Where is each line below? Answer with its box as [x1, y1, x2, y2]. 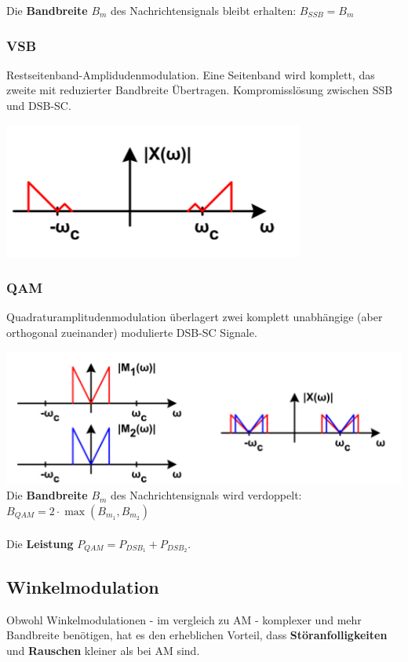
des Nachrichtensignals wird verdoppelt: [111, 487, 302, 503]
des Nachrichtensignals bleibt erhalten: [111, 2, 297, 18]
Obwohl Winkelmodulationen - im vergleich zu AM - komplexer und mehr [6, 611, 362, 627]
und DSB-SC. [6, 97, 71, 113]
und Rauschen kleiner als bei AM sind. [6, 642, 200, 658]
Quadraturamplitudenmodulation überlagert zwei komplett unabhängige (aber [6, 309, 383, 325]
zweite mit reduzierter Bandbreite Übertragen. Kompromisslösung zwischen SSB [6, 82, 393, 98]
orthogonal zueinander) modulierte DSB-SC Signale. [6, 324, 257, 340]
